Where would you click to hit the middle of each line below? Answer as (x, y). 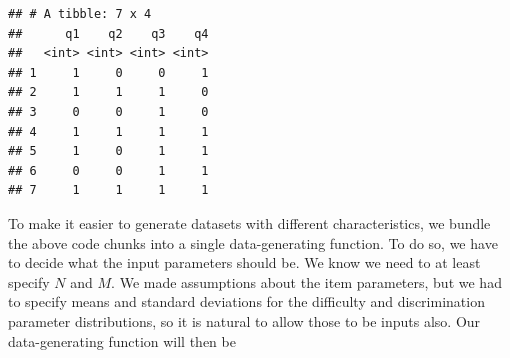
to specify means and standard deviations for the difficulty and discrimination (246, 301)
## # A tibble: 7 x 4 (80, 14)
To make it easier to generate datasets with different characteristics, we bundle (249, 222)
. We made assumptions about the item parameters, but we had (306, 281)
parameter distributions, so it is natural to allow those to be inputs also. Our (244, 320)
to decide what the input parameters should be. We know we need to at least (244, 262)
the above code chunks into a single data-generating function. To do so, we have (253, 242)
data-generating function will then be (122, 340)
